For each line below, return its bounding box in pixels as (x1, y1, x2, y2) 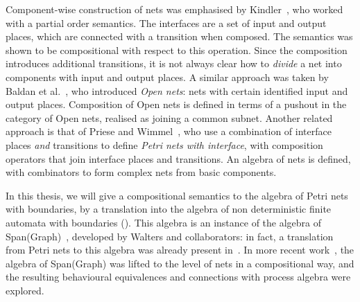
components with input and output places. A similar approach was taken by (6, 69, 329, 84)
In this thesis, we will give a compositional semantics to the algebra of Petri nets (6, 188, 348, 202)
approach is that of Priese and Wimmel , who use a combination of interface (6, 124, 332, 139)
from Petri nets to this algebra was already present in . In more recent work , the (6, 242, 354, 257)
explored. (6, 283, 44, 297)
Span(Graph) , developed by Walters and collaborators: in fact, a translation (6, 229, 334, 243)
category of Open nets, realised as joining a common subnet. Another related (6, 110, 333, 125)
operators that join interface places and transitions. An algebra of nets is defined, (6, 151, 351, 166)
